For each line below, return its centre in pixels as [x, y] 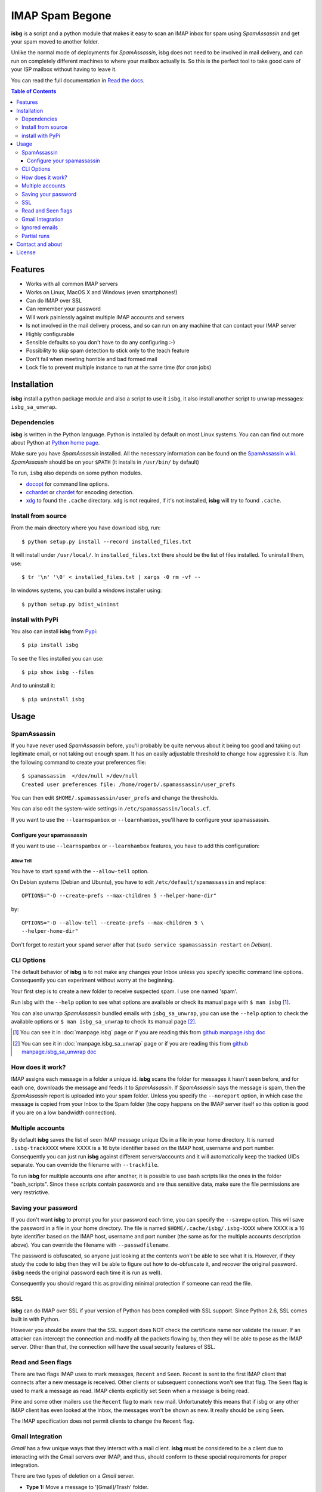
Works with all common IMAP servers [72, 284]
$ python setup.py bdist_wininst [70, 604]
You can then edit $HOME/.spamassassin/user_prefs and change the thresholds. [115, 797]
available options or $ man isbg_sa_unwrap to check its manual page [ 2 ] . [104, 1021]
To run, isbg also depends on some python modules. [77, 473]
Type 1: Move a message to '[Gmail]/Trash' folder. [87, 1487]
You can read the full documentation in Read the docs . [78, 80]
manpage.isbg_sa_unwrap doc [59, 1052]
